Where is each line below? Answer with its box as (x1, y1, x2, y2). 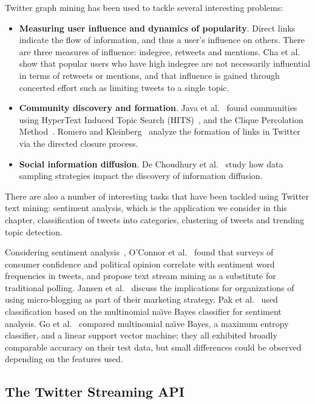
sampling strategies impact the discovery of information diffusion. (19, 169, 263, 182)
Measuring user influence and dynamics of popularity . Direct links (19, 21, 296, 34)
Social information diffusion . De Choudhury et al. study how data (19, 157, 283, 170)
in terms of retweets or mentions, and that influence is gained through (19, 69, 280, 81)
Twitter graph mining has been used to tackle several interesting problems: (5, 1, 283, 13)
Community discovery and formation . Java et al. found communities (19, 101, 297, 114)
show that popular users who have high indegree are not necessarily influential (19, 57, 311, 70)
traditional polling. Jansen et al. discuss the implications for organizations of (5, 281, 294, 294)
